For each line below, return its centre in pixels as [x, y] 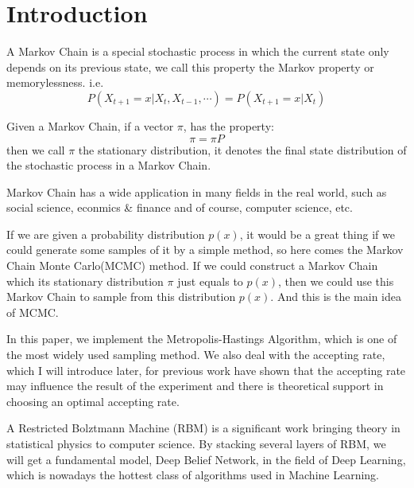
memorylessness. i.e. [55, 82]
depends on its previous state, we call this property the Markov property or [190, 66]
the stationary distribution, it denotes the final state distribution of [242, 149]
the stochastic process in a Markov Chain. [109, 165]
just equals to [210, 281]
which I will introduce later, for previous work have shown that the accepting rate [206, 370]
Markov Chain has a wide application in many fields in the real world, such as [197, 191]
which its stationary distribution [85, 281]
